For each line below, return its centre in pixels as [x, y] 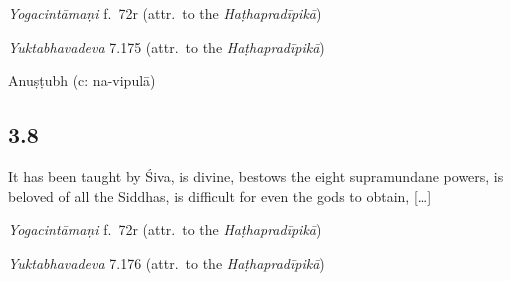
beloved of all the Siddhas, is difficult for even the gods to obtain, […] [220, 195]
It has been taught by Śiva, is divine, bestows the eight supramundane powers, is [256, 175]
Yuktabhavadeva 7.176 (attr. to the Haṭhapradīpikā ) [166, 262]
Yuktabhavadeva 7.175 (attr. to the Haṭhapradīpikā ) [166, 46]
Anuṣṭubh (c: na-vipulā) [82, 80]
